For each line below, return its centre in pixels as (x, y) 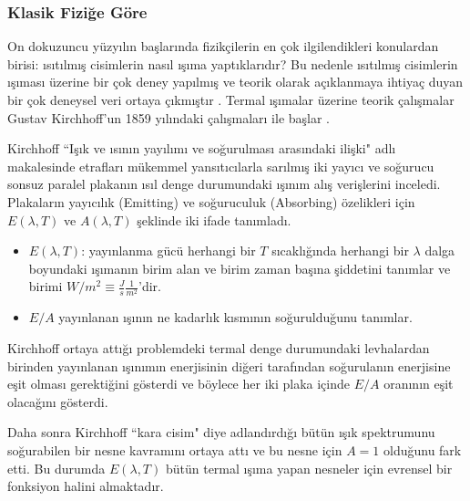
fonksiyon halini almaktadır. (86, 486)
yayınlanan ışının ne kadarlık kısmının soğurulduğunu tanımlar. (235, 317)
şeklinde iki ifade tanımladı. (214, 219)
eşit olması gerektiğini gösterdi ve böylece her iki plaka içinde (179, 384)
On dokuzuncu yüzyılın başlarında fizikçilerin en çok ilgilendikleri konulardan (223, 46)
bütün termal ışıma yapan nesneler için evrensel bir (309, 468)
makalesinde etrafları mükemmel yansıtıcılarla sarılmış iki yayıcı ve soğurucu (221, 166)
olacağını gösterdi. (58, 401)
